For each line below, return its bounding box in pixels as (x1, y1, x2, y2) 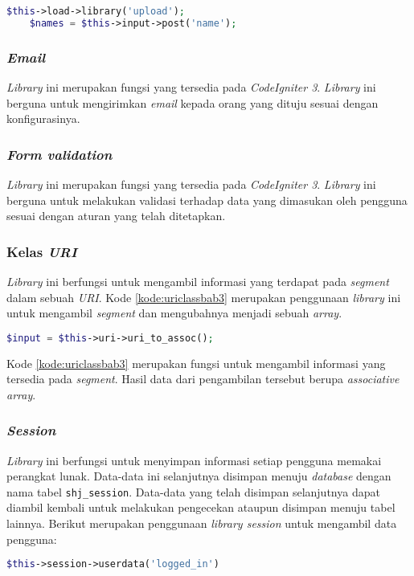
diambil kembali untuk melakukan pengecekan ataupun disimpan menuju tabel (6, 499, 396, 516)
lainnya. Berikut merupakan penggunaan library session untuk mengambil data (6, 515, 397, 532)
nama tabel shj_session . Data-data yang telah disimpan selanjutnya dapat (6, 483, 380, 500)
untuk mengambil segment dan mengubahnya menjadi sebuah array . (6, 304, 342, 321)
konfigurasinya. (6, 110, 80, 127)
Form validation (6, 144, 113, 164)
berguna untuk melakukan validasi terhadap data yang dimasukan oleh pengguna (6, 191, 408, 208)
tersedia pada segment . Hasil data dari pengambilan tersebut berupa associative (6, 370, 400, 387)
